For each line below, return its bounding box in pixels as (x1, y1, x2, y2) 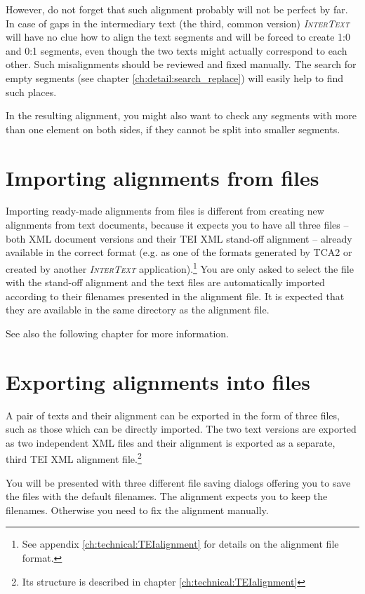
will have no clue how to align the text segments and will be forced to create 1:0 (6, 29, 350, 44)
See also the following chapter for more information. (6, 325, 229, 340)
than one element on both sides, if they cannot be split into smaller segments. (6, 121, 340, 136)
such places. (6, 84, 57, 99)
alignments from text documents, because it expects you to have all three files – (6, 217, 349, 232)
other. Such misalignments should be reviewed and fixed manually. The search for (6, 57, 357, 72)
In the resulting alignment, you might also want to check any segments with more (6, 108, 357, 123)
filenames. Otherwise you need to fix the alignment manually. (6, 502, 269, 517)
